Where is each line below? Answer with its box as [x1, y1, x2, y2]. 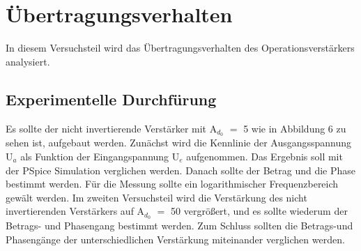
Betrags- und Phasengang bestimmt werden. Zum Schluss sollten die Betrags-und [6, 218, 353, 233]
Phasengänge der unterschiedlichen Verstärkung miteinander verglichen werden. [6, 231, 345, 246]
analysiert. [6, 54, 50, 68]
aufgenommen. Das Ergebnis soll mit [186, 149, 343, 163]
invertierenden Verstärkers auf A [6, 204, 145, 218]
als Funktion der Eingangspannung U [20, 149, 180, 163]
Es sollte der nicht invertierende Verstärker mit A [6, 121, 217, 135]
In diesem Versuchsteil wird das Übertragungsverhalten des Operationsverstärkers [6, 40, 355, 55]
